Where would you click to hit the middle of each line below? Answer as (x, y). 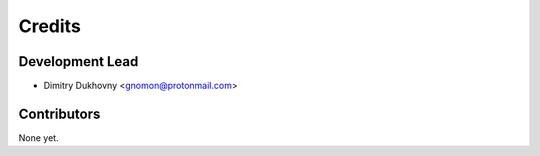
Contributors (59, 113)
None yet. (38, 137)
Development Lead (78, 61)
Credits (50, 26)
